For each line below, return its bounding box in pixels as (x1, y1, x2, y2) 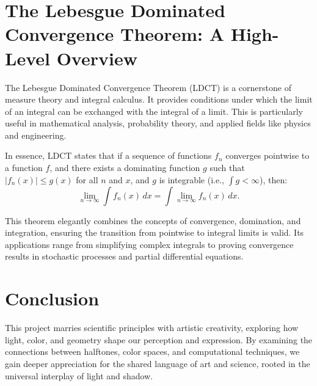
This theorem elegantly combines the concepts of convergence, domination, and (5, 214, 301, 227)
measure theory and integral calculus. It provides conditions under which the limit (5, 93, 313, 106)
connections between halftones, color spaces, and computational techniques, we (5, 345, 300, 358)
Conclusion (5, 286, 100, 311)
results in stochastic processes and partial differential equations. (5, 250, 244, 263)
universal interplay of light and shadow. (5, 369, 153, 382)
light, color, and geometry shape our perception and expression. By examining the (5, 333, 313, 346)
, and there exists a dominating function (49, 161, 200, 174)
